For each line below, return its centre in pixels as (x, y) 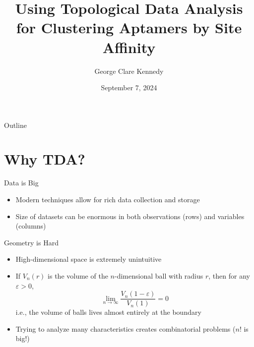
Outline (15, 125)
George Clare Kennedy (129, 71)
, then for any (229, 275)
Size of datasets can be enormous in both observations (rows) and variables (130, 216)
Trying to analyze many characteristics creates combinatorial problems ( (126, 328)
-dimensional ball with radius (159, 275)
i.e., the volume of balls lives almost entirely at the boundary (108, 312)
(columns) (31, 226)
